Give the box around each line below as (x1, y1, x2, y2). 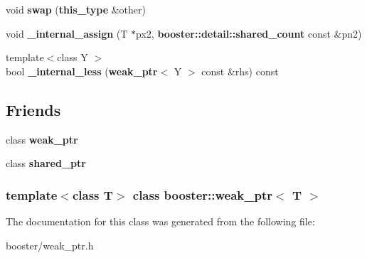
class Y (57, 50, 88, 65)
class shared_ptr (6, 156, 86, 171)
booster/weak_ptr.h (6, 237, 94, 252)
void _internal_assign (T (6, 26, 128, 41)
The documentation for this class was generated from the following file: (6, 213, 315, 228)
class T (72, 186, 113, 203)
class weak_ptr (6, 131, 78, 146)
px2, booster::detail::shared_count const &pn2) (136, 26, 362, 41)
